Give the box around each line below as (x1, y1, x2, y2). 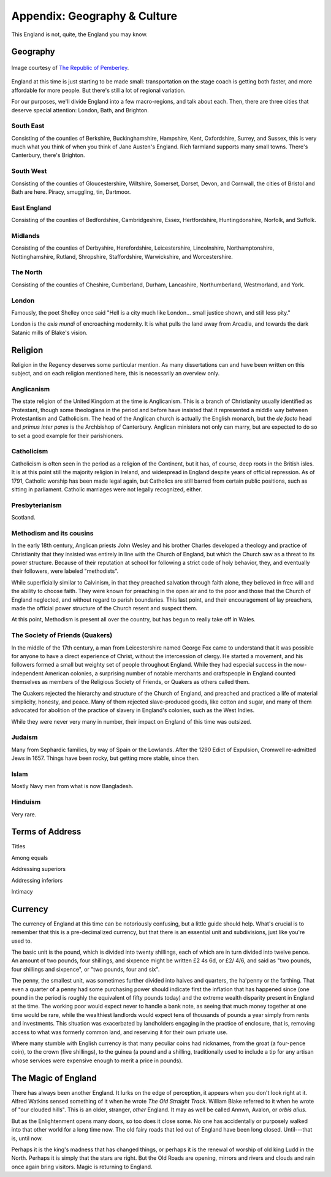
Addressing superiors (11, 865, 66, 873)
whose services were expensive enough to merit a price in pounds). (11, 1057, 183, 1064)
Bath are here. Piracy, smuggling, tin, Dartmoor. (11, 188, 131, 196)
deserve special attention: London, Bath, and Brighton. (11, 106, 150, 113)
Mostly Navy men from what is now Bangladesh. (11, 783, 134, 790)
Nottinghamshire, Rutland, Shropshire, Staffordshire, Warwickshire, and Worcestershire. (11, 253, 233, 260)
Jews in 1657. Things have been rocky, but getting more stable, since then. (11, 754, 200, 762)
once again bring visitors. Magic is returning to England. (11, 1163, 153, 1170)
